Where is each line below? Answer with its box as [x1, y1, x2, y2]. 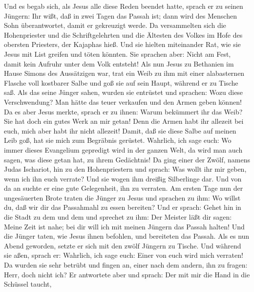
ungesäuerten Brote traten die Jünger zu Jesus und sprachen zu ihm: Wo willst [4, 192, 241, 202]
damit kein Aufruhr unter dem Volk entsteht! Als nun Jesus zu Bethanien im [4, 58, 234, 68]
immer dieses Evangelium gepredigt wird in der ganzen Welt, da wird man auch [4, 144, 243, 155]
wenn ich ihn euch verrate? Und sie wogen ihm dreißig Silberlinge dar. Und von [4, 173, 242, 183]
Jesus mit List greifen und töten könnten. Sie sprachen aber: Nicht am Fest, [4, 48, 231, 59]
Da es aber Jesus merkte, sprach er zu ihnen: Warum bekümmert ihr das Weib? [4, 106, 243, 116]
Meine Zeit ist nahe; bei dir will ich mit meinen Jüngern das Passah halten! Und [4, 221, 245, 231]
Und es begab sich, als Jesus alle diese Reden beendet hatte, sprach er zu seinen [4, 1, 243, 11]
